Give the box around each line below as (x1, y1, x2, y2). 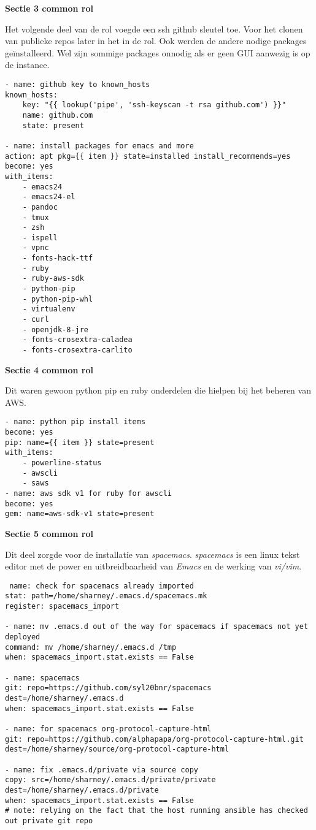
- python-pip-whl (22, 294, 93, 303)
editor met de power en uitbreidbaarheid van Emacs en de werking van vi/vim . (5, 560, 302, 573)
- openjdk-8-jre (22, 325, 89, 334)
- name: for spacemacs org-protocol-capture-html (5, 725, 212, 733)
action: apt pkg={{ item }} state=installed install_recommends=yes (5, 151, 291, 161)
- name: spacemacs (5, 673, 80, 682)
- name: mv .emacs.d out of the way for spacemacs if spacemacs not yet (5, 622, 308, 631)
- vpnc (22, 243, 49, 253)
